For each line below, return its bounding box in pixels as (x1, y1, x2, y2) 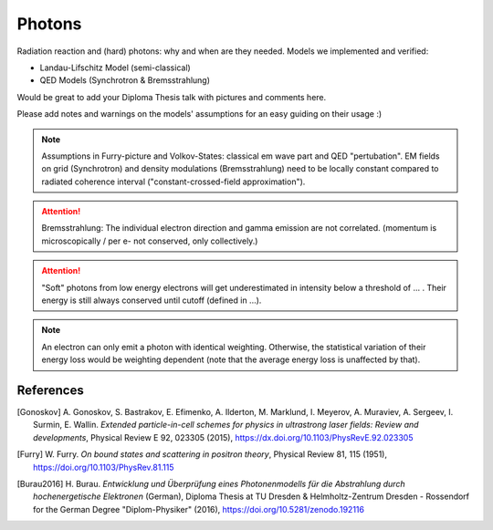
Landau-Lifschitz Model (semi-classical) (39, 62, 191, 73)
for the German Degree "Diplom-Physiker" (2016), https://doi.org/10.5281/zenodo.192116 (33, 504, 365, 514)
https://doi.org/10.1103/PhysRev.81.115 (33, 462, 174, 473)
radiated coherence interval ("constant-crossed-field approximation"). (41, 176, 306, 187)
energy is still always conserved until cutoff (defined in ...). (41, 295, 262, 306)
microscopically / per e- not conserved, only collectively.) (41, 235, 258, 246)
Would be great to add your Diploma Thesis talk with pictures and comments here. (16, 91, 327, 102)
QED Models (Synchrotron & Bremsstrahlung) (39, 75, 210, 86)
